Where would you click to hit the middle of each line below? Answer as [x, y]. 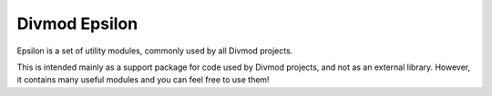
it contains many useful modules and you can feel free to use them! [143, 80]
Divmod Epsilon [77, 24]
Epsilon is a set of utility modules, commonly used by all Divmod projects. [155, 51]
